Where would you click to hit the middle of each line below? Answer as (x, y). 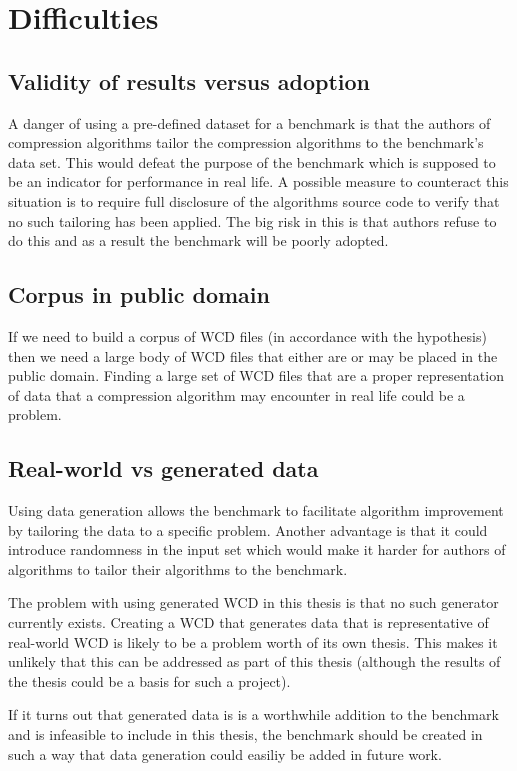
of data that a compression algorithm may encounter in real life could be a (236, 394)
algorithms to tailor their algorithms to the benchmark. (178, 568)
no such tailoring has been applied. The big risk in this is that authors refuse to (252, 220)
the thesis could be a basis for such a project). (149, 680)
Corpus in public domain (139, 294)
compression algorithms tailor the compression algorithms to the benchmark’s (246, 142)
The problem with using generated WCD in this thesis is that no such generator (253, 602)
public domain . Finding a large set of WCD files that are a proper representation (256, 375)
